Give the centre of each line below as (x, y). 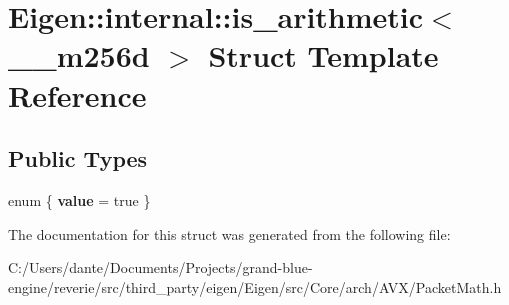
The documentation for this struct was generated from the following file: (229, 233)
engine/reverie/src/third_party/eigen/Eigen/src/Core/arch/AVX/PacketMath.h (255, 286)
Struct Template (323, 55)
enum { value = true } (79, 199)
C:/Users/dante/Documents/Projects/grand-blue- (160, 267)
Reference (77, 94)
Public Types (78, 158)
